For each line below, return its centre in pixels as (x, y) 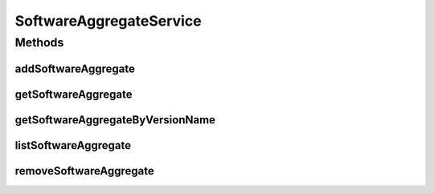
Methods (39, 42)
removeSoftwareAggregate (84, 171)
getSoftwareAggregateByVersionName (115, 120)
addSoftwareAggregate (75, 68)
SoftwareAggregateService (108, 21)
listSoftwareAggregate (73, 145)
